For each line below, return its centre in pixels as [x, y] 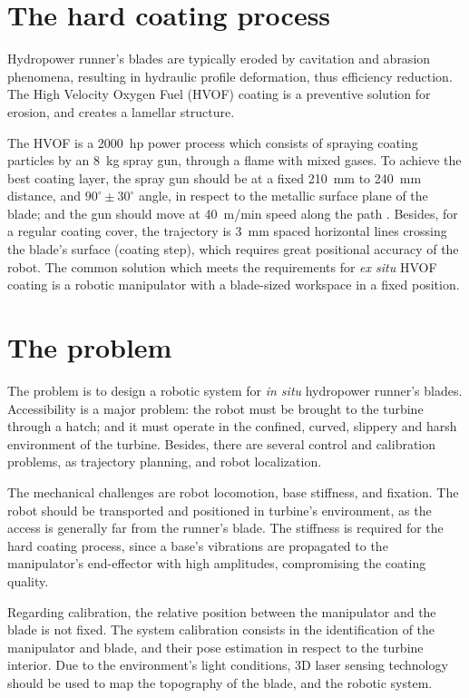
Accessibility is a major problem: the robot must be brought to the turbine [215, 408]
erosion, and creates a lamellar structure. [121, 111]
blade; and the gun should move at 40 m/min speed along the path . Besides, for [233, 213]
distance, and [44, 196]
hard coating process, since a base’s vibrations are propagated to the [198, 545]
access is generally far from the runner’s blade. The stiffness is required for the [225, 528]
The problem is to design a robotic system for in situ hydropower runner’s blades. [235, 390]
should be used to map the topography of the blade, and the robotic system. [220, 682]
